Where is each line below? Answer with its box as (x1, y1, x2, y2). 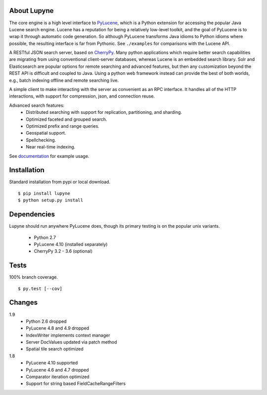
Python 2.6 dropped (26, 318, 67, 324)
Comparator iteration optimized (26, 374, 90, 380)
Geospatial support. (26, 130, 66, 136)
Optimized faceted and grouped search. (26, 116, 107, 122)
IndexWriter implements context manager (26, 332, 110, 338)
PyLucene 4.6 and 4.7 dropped (26, 367, 89, 373)
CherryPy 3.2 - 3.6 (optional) (34, 248, 93, 254)
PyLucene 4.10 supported (26, 360, 78, 366)
